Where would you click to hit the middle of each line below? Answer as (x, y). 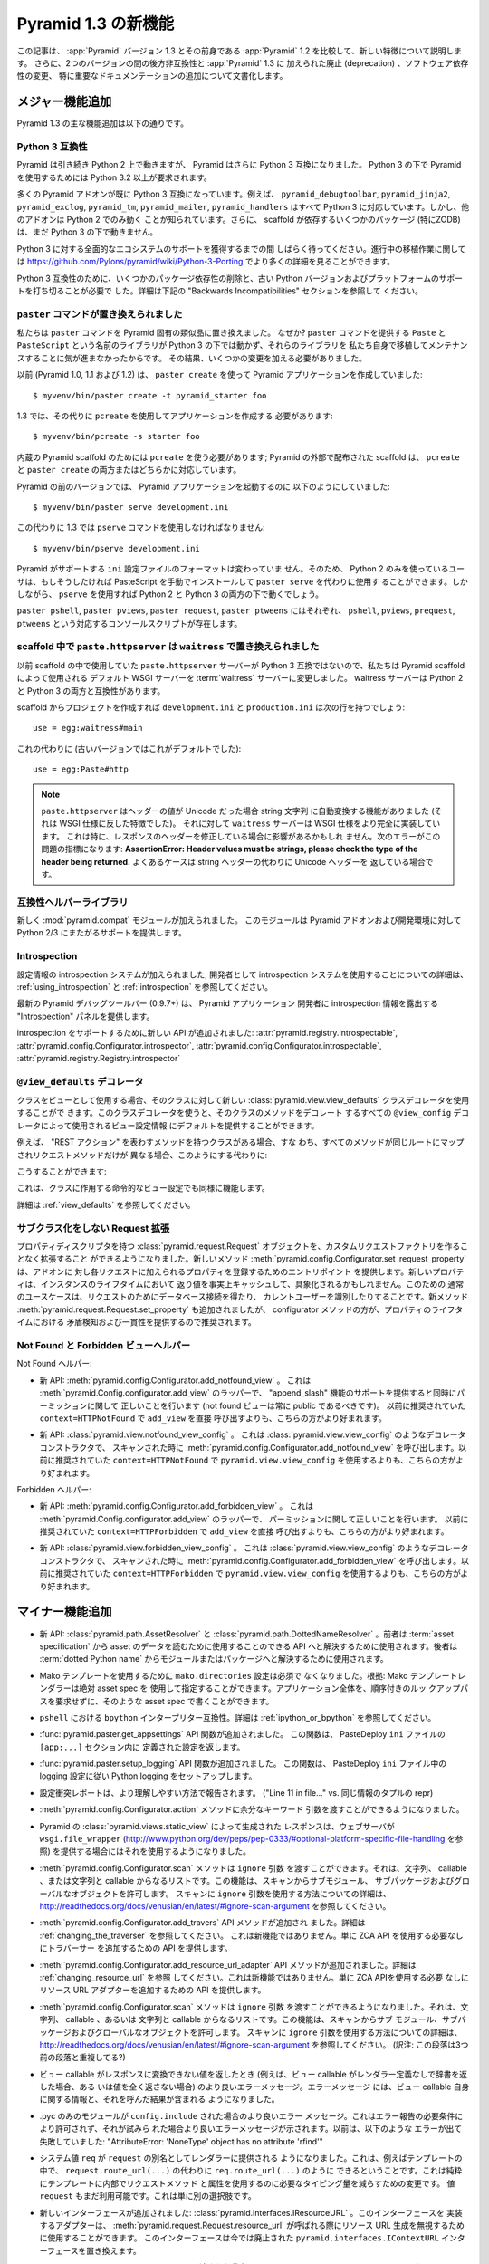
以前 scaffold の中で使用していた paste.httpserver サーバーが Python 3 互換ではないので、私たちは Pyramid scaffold (241, 665)
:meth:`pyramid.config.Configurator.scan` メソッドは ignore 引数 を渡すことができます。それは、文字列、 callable (254, 1868)
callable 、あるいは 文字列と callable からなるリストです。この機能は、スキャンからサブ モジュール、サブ (261, 2019)
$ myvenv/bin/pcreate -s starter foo (117, 436)
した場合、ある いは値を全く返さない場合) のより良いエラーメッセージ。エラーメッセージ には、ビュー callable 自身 (254, 2087)
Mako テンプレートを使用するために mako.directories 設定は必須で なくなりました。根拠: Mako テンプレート (249, 1675)
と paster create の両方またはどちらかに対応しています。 (129, 470)
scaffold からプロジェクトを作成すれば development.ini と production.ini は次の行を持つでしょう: (211, 707)
